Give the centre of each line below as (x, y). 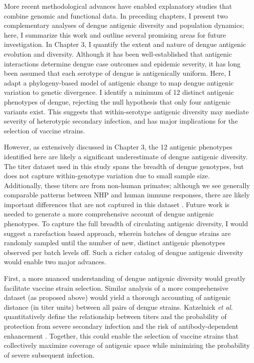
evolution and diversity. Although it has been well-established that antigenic (118, 53)
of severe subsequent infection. (49, 354)
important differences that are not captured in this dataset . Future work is (117, 204)
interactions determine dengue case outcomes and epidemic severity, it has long (122, 63)
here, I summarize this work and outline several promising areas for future (115, 34)
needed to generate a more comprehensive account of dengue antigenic (109, 214)
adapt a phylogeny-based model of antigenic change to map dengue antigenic (119, 82)
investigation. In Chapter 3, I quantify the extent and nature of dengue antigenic (125, 44)
